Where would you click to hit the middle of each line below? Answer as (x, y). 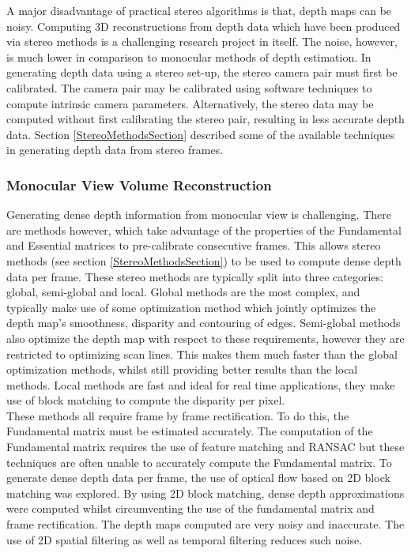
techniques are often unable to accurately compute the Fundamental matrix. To (199, 462)
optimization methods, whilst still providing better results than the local (182, 369)
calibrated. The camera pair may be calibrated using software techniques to (189, 87)
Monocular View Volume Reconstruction (139, 184)
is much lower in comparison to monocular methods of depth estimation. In (189, 56)
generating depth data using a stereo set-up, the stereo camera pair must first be (202, 72)
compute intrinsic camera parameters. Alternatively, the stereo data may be (190, 103)
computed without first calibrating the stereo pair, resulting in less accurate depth (205, 119)
